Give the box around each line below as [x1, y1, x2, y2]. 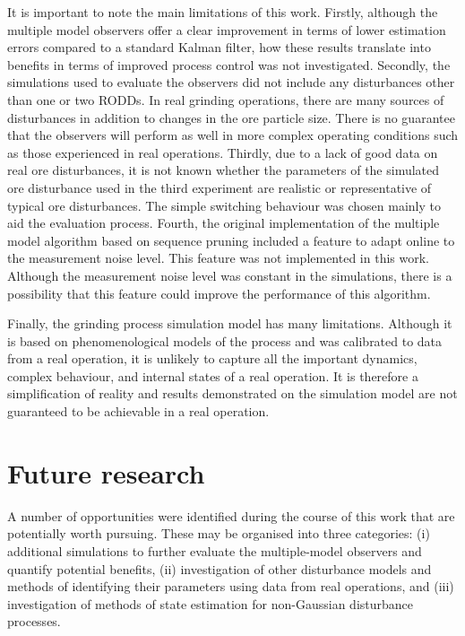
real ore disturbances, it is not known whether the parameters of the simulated [7, 161, 440, 179]
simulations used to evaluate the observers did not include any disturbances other [7, 73, 455, 91]
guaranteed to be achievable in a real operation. [7, 402, 270, 421]
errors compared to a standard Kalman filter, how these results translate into [7, 38, 431, 57]
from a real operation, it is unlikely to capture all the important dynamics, [7, 349, 418, 368]
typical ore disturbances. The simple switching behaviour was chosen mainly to [7, 196, 441, 214]
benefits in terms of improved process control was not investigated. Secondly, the [7, 55, 451, 74]
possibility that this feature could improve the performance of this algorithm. [7, 283, 431, 302]
